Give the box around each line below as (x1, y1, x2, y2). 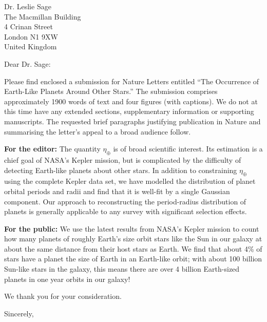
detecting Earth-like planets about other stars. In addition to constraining (4, 164, 237, 175)
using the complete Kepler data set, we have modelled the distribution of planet (4, 176, 256, 186)
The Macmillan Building (4, 11, 81, 22)
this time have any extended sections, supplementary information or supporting (4, 106, 254, 117)
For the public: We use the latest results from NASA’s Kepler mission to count (4, 223, 259, 234)
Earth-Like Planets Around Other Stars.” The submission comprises (4, 86, 218, 97)
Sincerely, (4, 308, 34, 318)
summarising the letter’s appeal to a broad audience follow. (4, 126, 191, 137)
